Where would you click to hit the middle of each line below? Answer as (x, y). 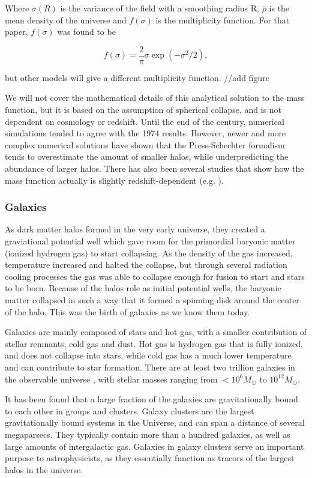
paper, (16, 32)
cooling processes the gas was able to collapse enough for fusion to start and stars (155, 276)
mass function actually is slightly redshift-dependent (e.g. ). (114, 180)
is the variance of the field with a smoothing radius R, (160, 8)
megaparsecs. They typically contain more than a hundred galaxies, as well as (148, 434)
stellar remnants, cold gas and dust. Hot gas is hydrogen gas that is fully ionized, (154, 343)
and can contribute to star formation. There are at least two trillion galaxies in (150, 367)
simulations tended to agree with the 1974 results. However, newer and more (145, 133)
